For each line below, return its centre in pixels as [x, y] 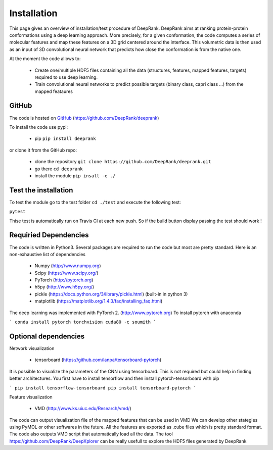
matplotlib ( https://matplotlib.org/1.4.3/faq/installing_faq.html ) [99, 301]
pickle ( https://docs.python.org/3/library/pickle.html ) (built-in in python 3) [111, 294]
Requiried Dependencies [49, 235]
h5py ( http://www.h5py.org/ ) [64, 287]
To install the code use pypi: [39, 127]
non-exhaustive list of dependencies [48, 254]
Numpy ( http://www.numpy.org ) [68, 266]
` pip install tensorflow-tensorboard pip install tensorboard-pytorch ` [103, 388]
